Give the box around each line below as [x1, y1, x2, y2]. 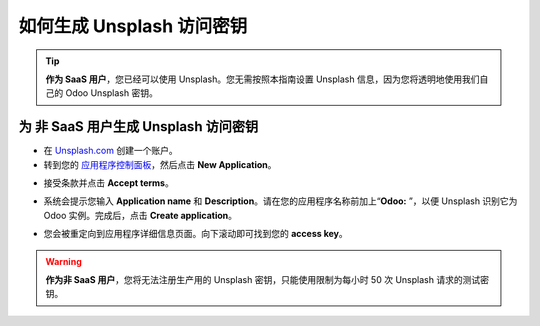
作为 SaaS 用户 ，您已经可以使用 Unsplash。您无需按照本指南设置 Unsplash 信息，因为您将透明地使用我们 [45, 73, 480, 85]
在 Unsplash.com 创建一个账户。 [43, 145, 179, 157]
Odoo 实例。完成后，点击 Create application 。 [43, 209, 238, 221]
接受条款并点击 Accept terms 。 [43, 177, 174, 189]
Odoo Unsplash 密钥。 [65, 87, 159, 99]
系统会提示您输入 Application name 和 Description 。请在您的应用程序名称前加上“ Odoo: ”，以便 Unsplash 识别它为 [43, 195, 518, 207]
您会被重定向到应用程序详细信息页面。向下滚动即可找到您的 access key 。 [43, 228, 349, 240]
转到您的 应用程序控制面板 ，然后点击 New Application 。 [43, 158, 277, 170]
